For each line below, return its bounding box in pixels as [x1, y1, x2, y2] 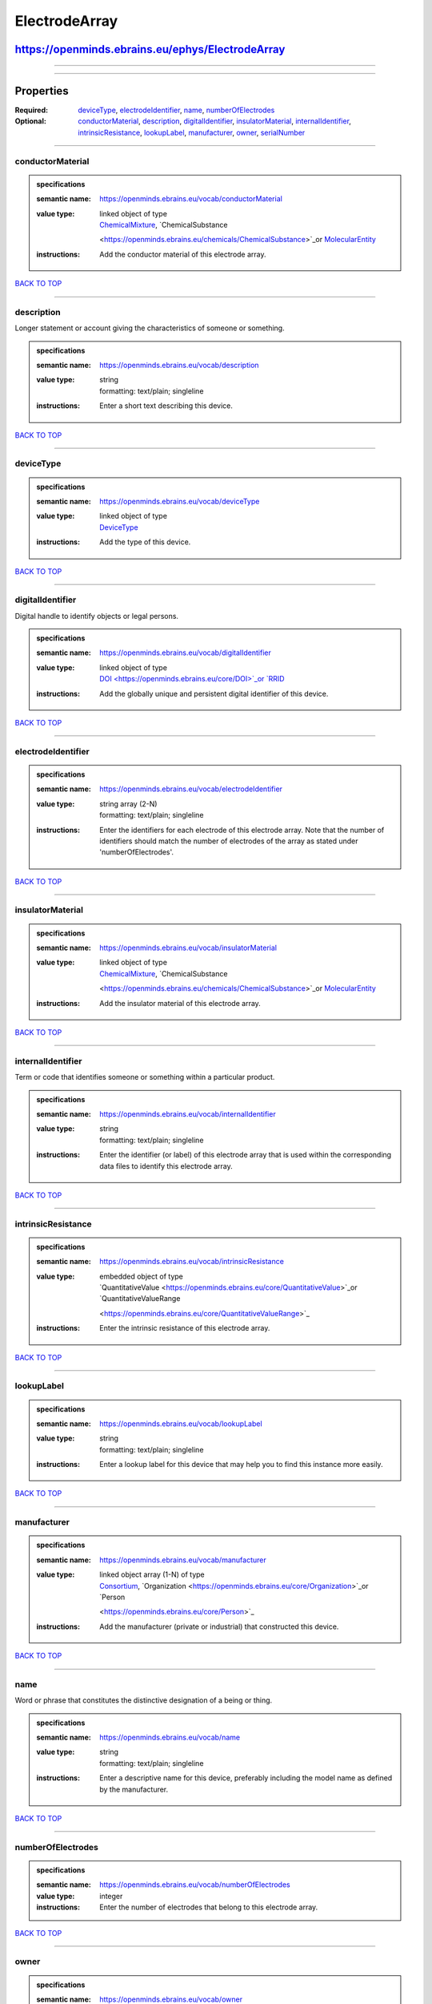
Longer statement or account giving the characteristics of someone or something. [14, 323, 285, 333]
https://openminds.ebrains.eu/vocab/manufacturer [99, 1555, 267, 1565]
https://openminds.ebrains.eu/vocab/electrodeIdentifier [99, 784, 283, 794]
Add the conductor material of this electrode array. [99, 249, 267, 259]
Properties [14, 84, 69, 98]
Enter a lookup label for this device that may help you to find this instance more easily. [99, 1460, 383, 1469]
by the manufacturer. [99, 1784, 169, 1794]
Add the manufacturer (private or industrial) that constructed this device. [99, 1622, 339, 1631]
